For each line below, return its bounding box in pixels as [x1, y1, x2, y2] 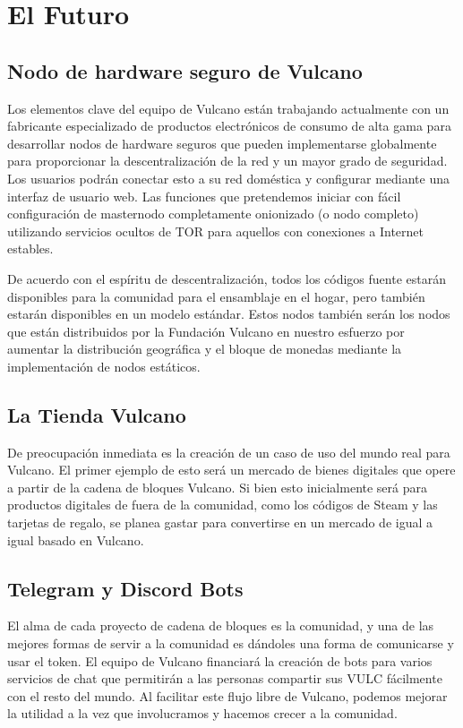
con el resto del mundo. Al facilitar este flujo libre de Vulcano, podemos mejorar [7, 686, 448, 705]
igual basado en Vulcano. [7, 530, 144, 549]
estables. [7, 239, 54, 258]
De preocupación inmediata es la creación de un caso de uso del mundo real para [7, 442, 450, 461]
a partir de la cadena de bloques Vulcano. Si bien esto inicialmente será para [7, 477, 427, 496]
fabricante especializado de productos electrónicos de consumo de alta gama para [7, 116, 451, 135]
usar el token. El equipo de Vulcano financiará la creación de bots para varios [7, 651, 433, 670]
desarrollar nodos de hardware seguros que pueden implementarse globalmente [7, 133, 437, 152]
